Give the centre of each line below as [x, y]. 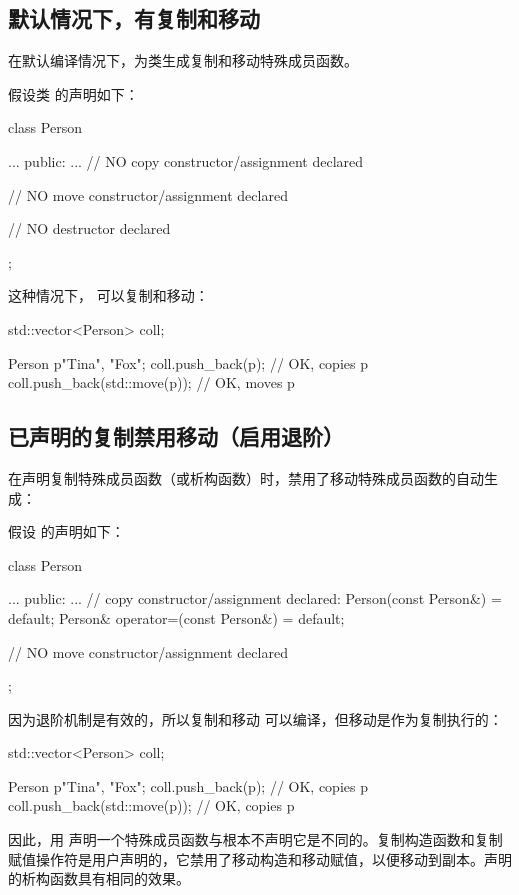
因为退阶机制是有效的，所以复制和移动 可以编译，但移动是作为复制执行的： [255, 718]
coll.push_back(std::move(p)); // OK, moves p [151, 382]
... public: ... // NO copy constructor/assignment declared [186, 160]
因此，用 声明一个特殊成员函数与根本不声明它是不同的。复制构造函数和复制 [255, 839]
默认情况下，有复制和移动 [134, 18]
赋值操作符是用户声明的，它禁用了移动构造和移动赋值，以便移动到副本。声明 [260, 858]
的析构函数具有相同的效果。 [99, 878]
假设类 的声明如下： [73, 93]
